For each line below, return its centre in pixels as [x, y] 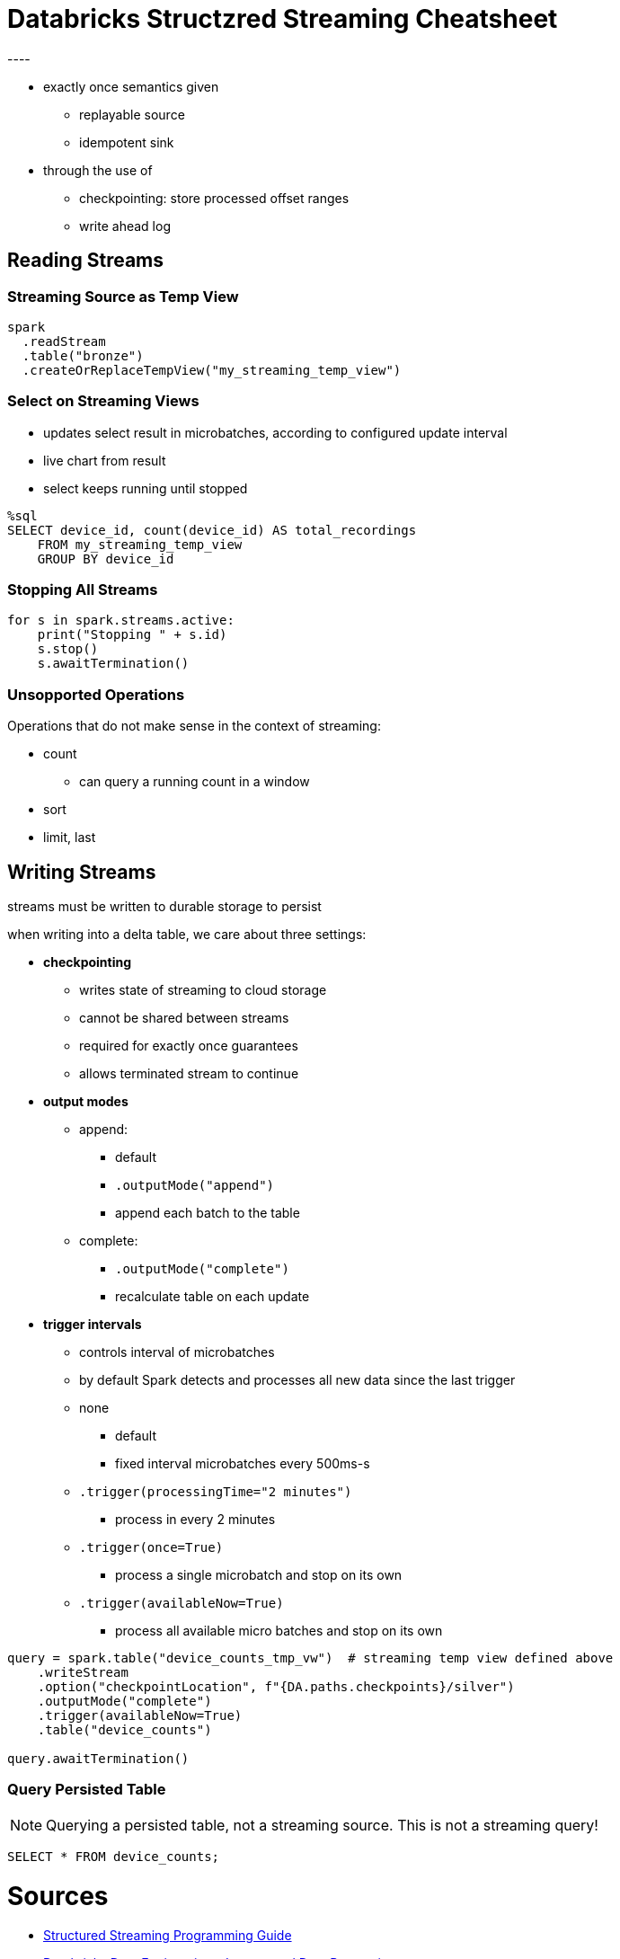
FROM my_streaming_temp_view [140, 544]
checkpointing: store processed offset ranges [214, 198]
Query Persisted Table [87, 1790]
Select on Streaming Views [103, 401]
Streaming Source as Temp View [123, 296]
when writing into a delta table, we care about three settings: [187, 935]
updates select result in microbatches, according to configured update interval [275, 432]
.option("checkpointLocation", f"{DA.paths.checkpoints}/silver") [276, 1687]
